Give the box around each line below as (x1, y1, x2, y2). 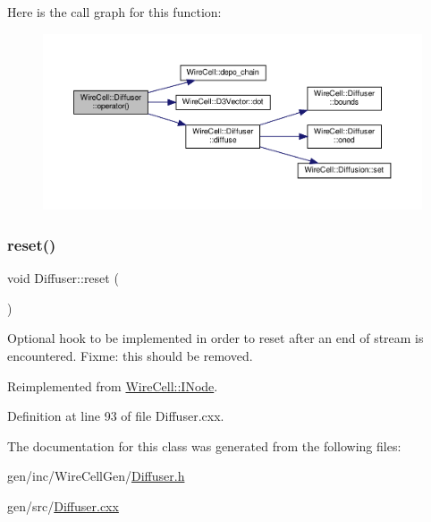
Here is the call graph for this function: (7, 3, 222, 21)
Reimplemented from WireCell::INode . (7, 376, 218, 395)
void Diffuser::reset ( (7, 269, 119, 287)
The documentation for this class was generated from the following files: (7, 436, 401, 455)
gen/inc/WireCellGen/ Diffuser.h (7, 466, 185, 485)
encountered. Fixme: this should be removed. (7, 346, 253, 364)
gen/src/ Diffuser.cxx (7, 496, 119, 515)
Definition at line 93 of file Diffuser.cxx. (7, 406, 224, 425)
